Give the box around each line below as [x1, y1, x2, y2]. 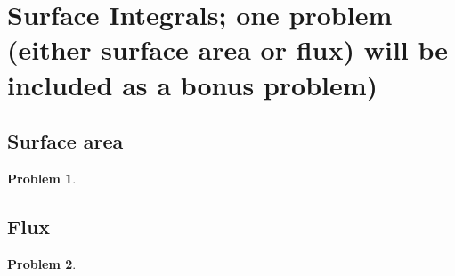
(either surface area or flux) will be [7, 31, 449, 68]
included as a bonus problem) [7, 66, 378, 102]
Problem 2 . [7, 254, 77, 272]
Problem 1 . [7, 168, 77, 187]
